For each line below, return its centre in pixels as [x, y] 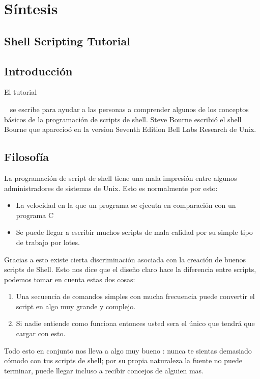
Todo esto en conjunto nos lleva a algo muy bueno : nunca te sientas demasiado [128, 350]
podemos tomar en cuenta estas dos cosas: [70, 279]
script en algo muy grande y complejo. [76, 306]
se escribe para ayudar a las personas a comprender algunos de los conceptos [129, 109]
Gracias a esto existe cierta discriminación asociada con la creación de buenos [125, 259]
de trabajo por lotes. [48, 242]
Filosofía [27, 157]
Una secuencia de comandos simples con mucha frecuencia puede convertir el [135, 296]
